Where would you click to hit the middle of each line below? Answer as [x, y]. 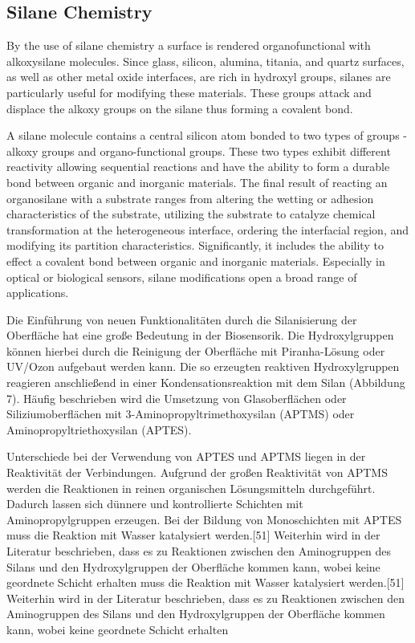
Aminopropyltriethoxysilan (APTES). [99, 429]
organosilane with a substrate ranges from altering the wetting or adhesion [190, 198]
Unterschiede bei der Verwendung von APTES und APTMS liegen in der [186, 456]
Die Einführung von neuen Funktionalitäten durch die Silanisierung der [182, 319]
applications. [38, 293]
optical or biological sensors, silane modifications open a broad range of [182, 277]
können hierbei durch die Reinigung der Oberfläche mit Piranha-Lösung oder [196, 350]
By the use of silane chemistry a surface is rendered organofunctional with [189, 45]
